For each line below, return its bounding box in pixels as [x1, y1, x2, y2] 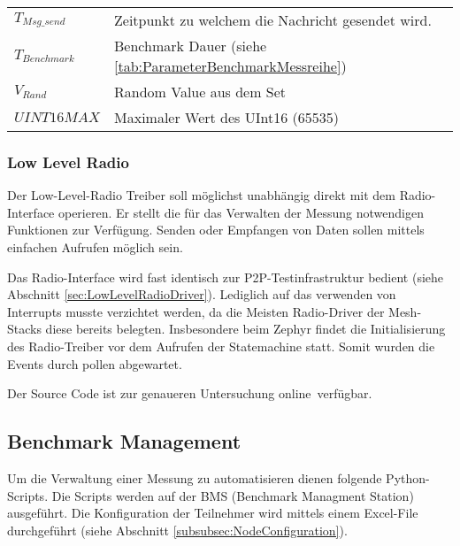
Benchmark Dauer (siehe [114, 35, 267, 56]
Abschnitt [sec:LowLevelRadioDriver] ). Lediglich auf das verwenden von [7, 285, 396, 304]
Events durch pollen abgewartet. [7, 354, 182, 373]
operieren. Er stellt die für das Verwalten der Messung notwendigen [57, 203, 424, 221]
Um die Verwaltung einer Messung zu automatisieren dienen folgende [7, 468, 382, 487]
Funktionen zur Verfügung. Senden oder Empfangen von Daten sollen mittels [7, 220, 425, 239]
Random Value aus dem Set [114, 81, 287, 102]
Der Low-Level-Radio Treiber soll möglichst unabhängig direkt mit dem [7, 186, 395, 204]
